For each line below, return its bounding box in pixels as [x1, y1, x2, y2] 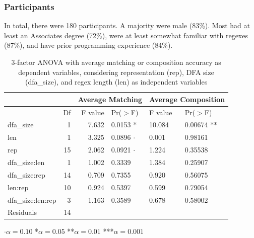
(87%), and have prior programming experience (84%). [4, 40, 173, 50]
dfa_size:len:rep [8, 194, 56, 205]
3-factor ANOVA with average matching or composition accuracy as [11, 57, 221, 67]
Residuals [8, 207, 37, 217]
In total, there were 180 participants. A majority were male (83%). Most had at [4, 20, 250, 31]
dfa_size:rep [8, 169, 45, 180]
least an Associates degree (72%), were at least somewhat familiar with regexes [4, 30, 248, 40]
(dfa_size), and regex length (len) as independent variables [25, 76, 208, 87]
